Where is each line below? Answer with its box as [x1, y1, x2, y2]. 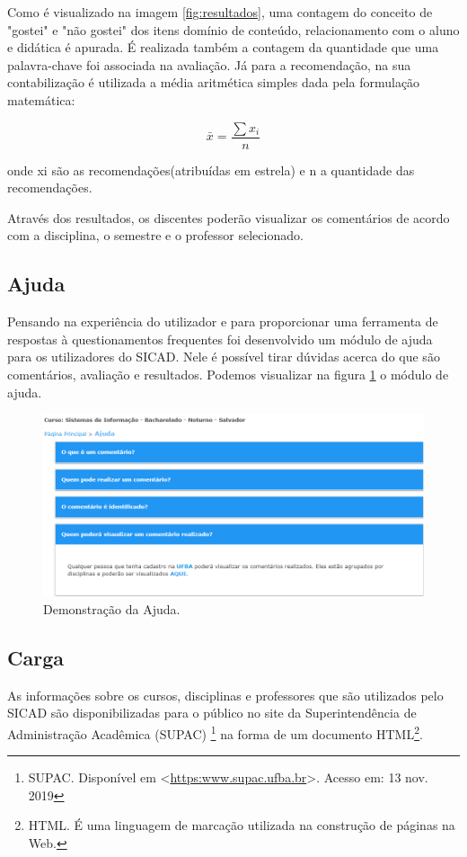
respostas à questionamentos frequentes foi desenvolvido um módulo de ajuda [7, 329, 433, 348]
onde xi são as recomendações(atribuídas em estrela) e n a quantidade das [7, 160, 415, 179]
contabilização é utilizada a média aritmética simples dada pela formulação [7, 73, 420, 92]
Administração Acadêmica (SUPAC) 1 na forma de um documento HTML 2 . [7, 722, 423, 743]
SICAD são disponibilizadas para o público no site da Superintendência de [7, 703, 417, 722]
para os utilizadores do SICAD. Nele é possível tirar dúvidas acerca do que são [7, 347, 440, 366]
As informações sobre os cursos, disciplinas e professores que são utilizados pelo [7, 685, 444, 704]
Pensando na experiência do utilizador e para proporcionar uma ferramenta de [7, 312, 438, 331]
